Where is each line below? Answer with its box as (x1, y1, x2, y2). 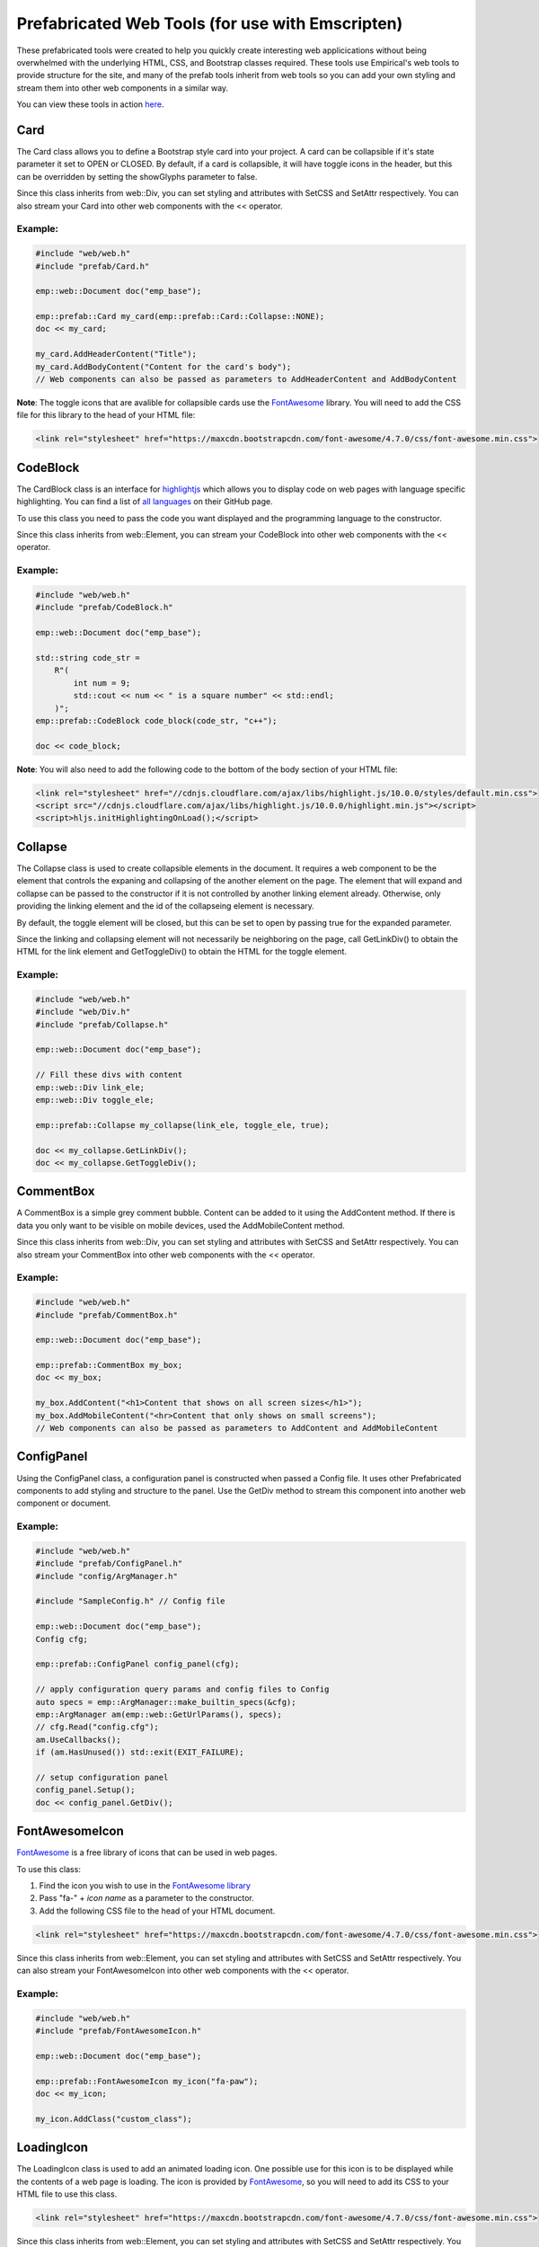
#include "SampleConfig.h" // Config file (35, 1596, 225, 1606)
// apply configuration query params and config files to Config (35, 1684, 330, 1694)
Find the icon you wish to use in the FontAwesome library (39, 1879, 252, 1891)
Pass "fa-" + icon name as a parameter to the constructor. (39, 1893, 255, 1904)
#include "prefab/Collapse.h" (35, 1019, 169, 1029)
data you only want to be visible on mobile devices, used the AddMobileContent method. (16, 1220, 345, 1230)
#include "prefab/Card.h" (35, 261, 150, 271)
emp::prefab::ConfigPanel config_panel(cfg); (35, 1659, 240, 1669)
